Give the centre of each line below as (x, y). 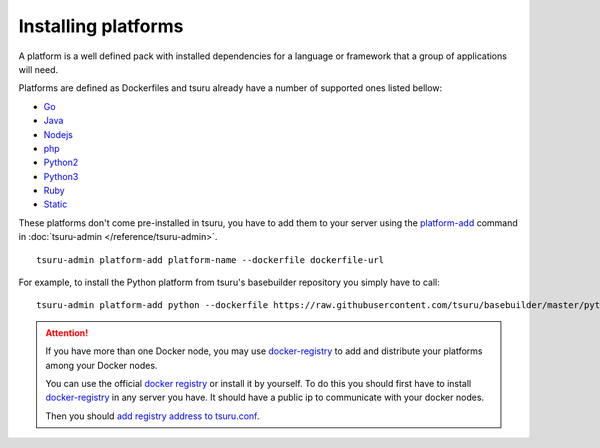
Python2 (61, 162)
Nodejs (58, 134)
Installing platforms (101, 26)
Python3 (61, 176)
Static (55, 204)
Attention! (67, 332)
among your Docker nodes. (101, 365)
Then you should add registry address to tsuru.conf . (152, 416)
